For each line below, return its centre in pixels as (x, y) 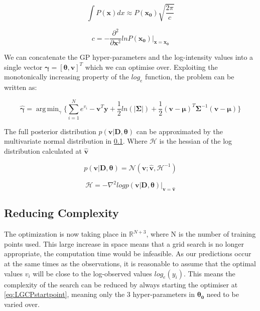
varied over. (22, 304)
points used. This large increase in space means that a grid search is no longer (124, 243)
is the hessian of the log (196, 141)
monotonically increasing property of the (67, 77)
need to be (223, 294)
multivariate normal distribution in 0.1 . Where (76, 141)
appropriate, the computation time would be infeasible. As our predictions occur (128, 253)
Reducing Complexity (61, 213)
